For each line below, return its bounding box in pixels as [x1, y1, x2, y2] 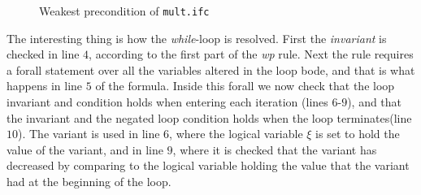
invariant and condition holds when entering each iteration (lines [7, 93, 328, 110]
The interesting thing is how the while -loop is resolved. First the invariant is [7, 29, 387, 46]
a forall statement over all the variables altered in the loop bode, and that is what [7, 61, 415, 78]
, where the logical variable [169, 125, 303, 142]
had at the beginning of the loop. [7, 173, 171, 189]
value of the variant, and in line [7, 141, 163, 158]
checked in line [7, 45, 80, 63]
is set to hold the [315, 125, 400, 142]
